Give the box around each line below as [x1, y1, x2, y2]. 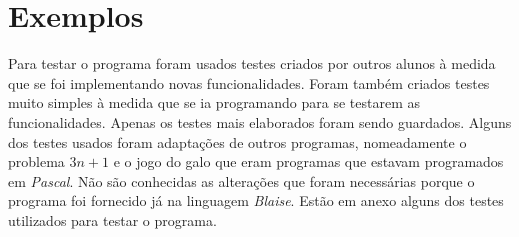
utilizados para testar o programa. [8, 209, 217, 230]
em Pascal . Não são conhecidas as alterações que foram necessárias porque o [8, 170, 475, 191]
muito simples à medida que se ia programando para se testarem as [8, 92, 421, 113]
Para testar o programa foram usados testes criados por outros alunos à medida [8, 53, 496, 74]
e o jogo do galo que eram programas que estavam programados [113, 151, 504, 172]
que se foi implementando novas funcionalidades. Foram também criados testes [8, 72, 490, 93]
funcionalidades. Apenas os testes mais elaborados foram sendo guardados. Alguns [8, 111, 512, 132]
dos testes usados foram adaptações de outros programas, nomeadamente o [8, 131, 467, 152]
